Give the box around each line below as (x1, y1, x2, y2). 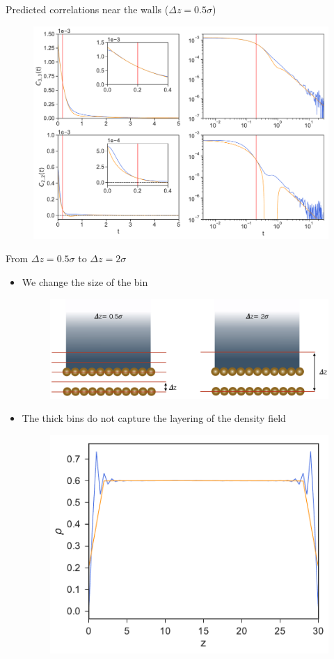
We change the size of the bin (22, 274, 148, 289)
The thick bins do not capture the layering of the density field (22, 411, 286, 425)
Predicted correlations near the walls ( (6, 2, 169, 16)
